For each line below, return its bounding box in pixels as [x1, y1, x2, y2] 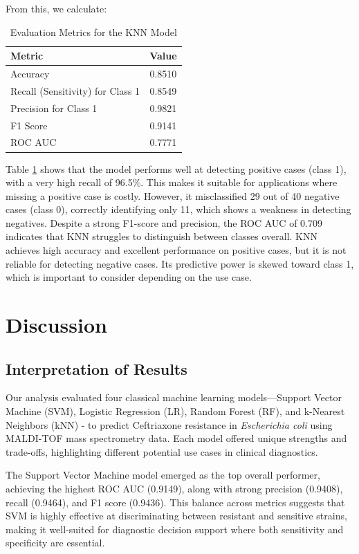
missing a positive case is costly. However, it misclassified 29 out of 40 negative [6, 188, 340, 203]
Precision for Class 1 [10, 100, 98, 115]
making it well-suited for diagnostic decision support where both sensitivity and [6, 521, 344, 536]
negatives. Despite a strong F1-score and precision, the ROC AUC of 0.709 [6, 215, 322, 230]
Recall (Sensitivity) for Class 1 [10, 83, 140, 98]
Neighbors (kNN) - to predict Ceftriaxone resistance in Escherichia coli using [6, 417, 333, 432]
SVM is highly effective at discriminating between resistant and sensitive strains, [6, 508, 347, 523]
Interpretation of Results [6, 358, 187, 379]
